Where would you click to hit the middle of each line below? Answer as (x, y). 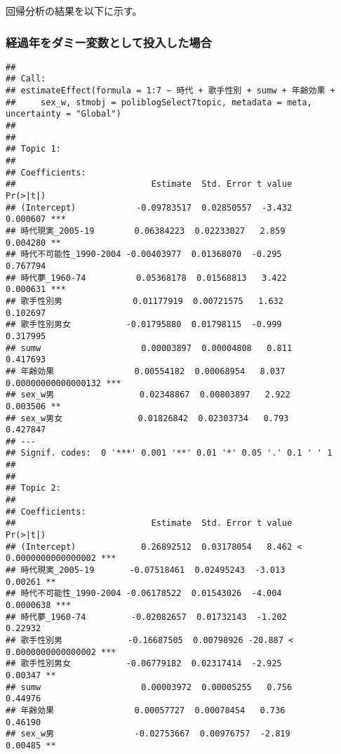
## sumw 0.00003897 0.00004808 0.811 (149, 348)
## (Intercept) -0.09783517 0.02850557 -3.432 (149, 207)
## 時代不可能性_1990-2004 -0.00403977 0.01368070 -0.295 (144, 254)
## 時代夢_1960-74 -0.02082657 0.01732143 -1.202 (146, 617)
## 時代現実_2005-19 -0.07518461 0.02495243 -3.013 (146, 570)
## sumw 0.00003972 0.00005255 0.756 (149, 687)
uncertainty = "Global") (63, 114)
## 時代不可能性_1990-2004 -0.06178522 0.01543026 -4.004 (144, 594)
